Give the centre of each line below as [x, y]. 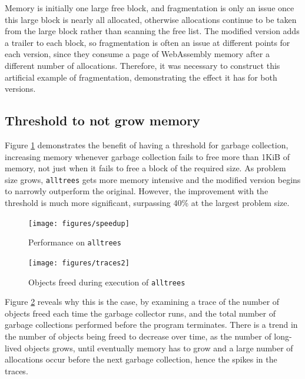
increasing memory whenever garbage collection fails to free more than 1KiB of [147, 156]
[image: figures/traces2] [79, 263]
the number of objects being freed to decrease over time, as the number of [138, 336]
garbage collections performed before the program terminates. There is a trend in [151, 325]
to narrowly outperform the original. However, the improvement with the [137, 191]
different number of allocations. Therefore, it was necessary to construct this [142, 65]
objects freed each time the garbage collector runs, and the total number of [140, 313]
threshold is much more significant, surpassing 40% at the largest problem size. [147, 202]
